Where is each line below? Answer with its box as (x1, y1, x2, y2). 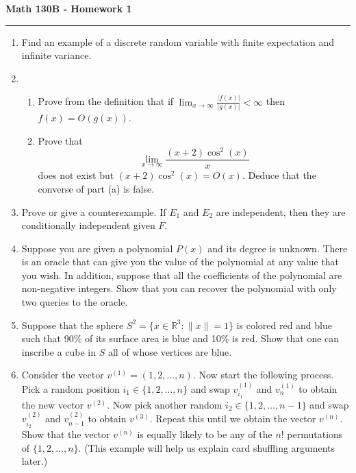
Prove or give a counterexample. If (21, 204, 166, 219)
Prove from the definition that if (38, 94, 174, 108)
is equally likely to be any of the (137, 426, 272, 441)
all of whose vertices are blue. (107, 344, 232, 359)
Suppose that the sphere (21, 317, 124, 332)
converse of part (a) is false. (38, 181, 155, 195)
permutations (287, 426, 343, 441)
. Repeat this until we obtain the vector (149, 411, 316, 426)
